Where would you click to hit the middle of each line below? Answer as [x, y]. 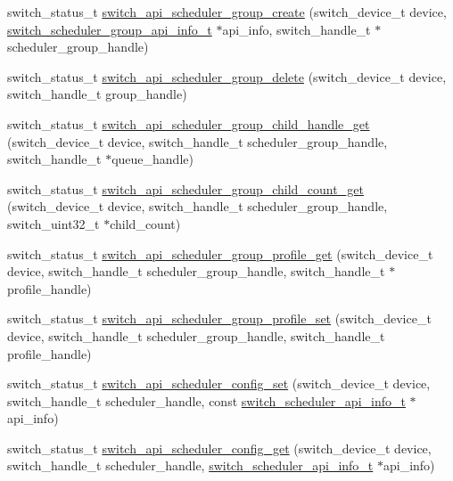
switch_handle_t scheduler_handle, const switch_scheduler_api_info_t [206, 400]
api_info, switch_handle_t [297, 29]
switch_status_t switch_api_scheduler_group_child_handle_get [189, 123]
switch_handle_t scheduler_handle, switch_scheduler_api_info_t [190, 465]
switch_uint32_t [54, 223]
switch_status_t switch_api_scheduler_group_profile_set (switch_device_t [219, 318]
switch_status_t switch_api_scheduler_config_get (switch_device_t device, [219, 448]
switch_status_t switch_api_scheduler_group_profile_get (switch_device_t [220, 253]
